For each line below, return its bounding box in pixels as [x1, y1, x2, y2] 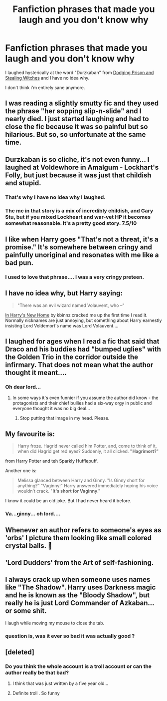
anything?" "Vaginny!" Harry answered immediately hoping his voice [17, 483, 158, 489]
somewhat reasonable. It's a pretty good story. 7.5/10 [5, 219, 137, 226]
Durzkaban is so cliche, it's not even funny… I [5, 155, 150, 164]
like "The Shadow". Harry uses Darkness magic [5, 583, 156, 592]
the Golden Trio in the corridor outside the [5, 353, 139, 362]
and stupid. [5, 179, 41, 187]
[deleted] [5, 648, 35, 656]
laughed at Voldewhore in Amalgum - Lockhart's [5, 163, 159, 171]
